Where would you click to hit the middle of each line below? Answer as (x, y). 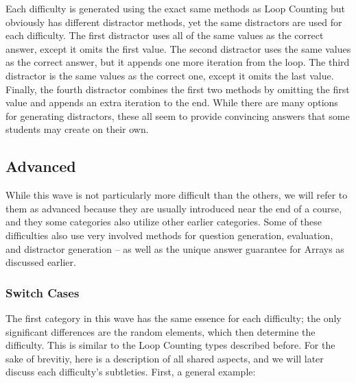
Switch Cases (43, 292)
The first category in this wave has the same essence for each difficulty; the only (174, 318)
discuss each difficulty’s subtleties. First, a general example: (131, 372)
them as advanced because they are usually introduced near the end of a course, (174, 208)
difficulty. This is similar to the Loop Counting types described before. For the (170, 345)
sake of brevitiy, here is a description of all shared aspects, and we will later (165, 358)
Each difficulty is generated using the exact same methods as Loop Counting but (176, 8)
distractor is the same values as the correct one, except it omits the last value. (170, 75)
